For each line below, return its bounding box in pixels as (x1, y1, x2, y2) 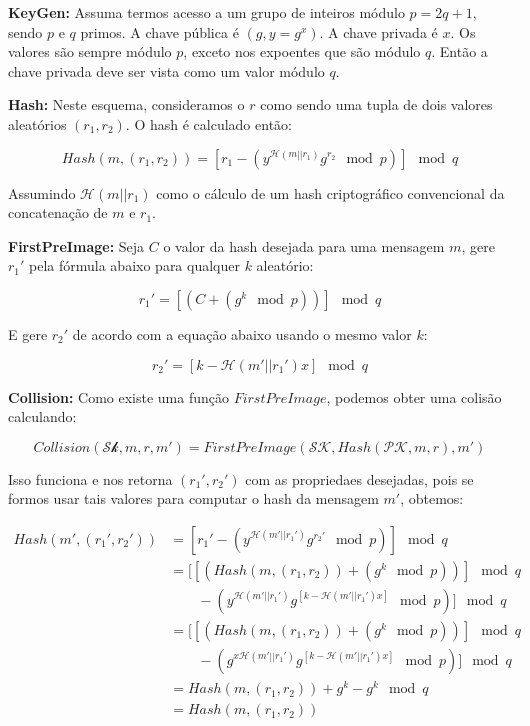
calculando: (8, 406, 77, 427)
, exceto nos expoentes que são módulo (183, 41, 421, 62)
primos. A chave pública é (80, 21, 239, 42)
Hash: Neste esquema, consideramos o (8, 94, 245, 115)
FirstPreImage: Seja (8, 235, 145, 256)
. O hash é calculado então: (125, 113, 292, 134)
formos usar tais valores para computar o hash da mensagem (8, 488, 379, 509)
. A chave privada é (319, 21, 438, 42)
